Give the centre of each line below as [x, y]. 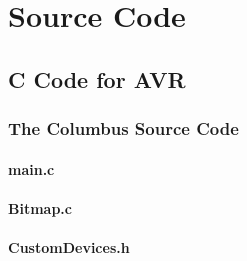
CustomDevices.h [69, 246]
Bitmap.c [40, 207]
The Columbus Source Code [123, 128]
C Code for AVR [97, 78]
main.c [31, 168]
